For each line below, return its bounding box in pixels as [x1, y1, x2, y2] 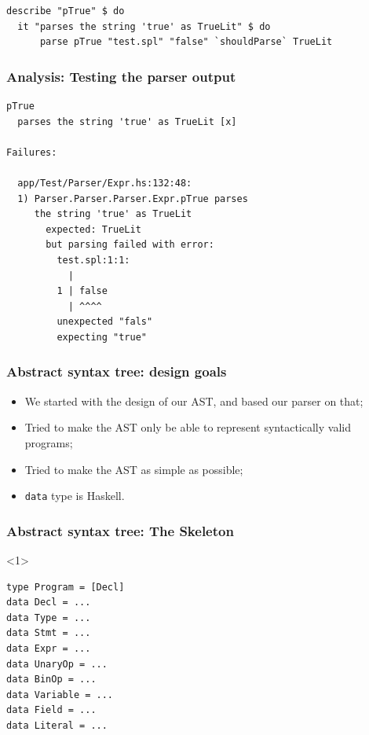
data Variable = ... [6, 689, 114, 700]
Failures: [6, 146, 57, 158]
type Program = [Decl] [6, 581, 125, 593]
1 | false [57, 285, 108, 297]
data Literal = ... [6, 719, 108, 731]
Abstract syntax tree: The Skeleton [6, 520, 234, 540]
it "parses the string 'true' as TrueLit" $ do [17, 20, 271, 32]
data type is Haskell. [24, 487, 125, 504]
